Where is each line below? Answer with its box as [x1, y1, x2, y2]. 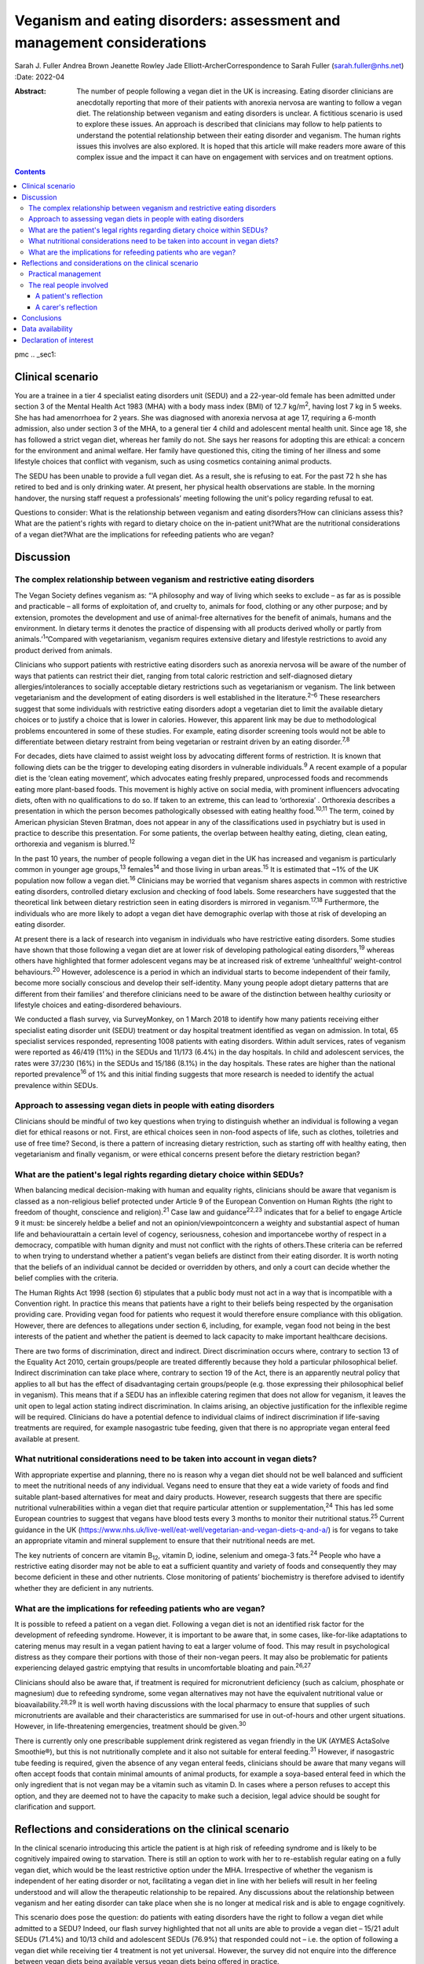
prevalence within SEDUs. [14, 1080, 98, 1090]
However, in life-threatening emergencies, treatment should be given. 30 [14, 1720, 247, 1731]
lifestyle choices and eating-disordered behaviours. [14, 1000, 182, 1009]
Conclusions [21, 313, 62, 322]
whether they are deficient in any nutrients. [14, 1583, 154, 1592]
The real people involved [28, 280, 109, 290]
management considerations [14, 34, 207, 51]
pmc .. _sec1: [14, 350, 57, 359]
